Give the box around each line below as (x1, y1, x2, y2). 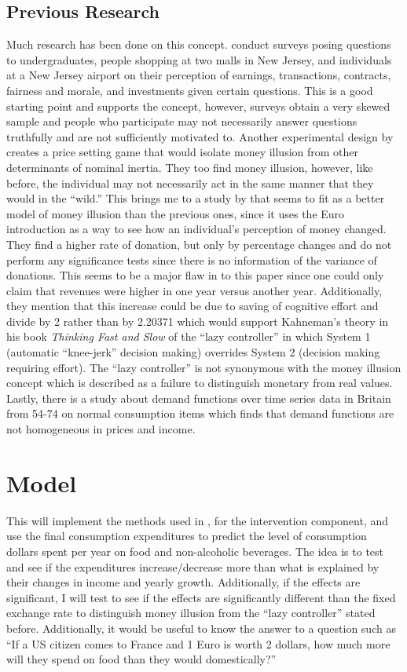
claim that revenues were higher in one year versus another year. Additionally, (6, 282, 383, 298)
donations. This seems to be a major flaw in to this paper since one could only (6, 267, 384, 283)
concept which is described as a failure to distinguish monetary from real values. (6, 374, 393, 391)
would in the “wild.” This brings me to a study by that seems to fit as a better (6, 190, 385, 206)
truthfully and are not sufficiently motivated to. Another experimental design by (6, 128, 394, 144)
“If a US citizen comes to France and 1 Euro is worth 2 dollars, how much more (6, 635, 390, 652)
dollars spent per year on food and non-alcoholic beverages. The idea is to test (6, 542, 384, 559)
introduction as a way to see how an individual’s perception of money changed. (6, 221, 387, 237)
